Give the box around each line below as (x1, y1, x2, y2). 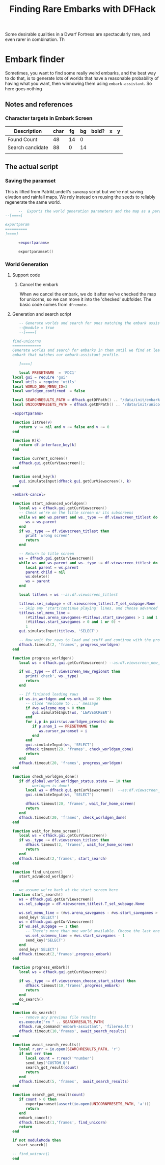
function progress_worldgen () (12, 655, 75, 660)
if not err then (19, 1052, 53, 1056)
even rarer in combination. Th (5, 36, 65, 42)
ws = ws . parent (25, 519, 57, 524)
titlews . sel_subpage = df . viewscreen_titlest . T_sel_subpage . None (19, 601, 156, 606)
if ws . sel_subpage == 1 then (19, 924, 79, 929)
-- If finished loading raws (19, 692, 79, 696)
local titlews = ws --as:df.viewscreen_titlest (19, 592, 118, 597)
